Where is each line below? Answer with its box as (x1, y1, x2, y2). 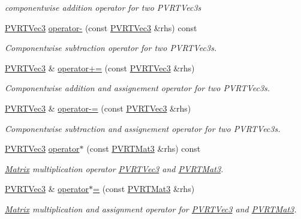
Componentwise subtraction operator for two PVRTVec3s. (5, 41, 217, 54)
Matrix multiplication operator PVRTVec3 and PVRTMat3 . (5, 162, 224, 175)
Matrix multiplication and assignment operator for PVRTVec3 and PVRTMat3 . (5, 202, 297, 215)
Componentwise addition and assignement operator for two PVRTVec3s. (5, 82, 270, 94)
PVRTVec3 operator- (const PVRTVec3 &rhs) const (5, 21, 197, 34)
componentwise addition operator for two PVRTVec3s (5, 1, 201, 13)
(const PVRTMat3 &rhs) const (86, 142, 201, 155)
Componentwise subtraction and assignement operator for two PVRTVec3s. (5, 122, 281, 134)
